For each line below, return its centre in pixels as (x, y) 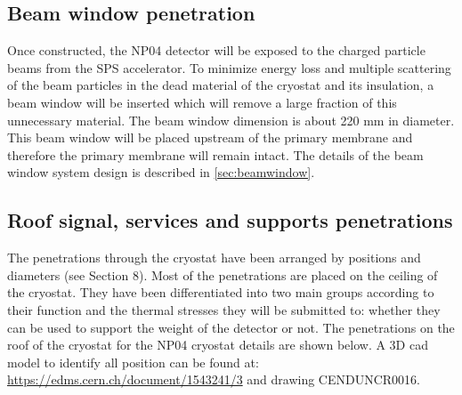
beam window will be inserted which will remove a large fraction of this (202, 102)
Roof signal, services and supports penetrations (230, 220)
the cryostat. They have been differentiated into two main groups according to (221, 292)
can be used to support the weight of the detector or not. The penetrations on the (231, 327)
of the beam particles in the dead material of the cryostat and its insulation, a (221, 85)
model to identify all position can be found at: (133, 362)
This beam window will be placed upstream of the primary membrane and (210, 137)
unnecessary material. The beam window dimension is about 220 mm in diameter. (231, 120)
